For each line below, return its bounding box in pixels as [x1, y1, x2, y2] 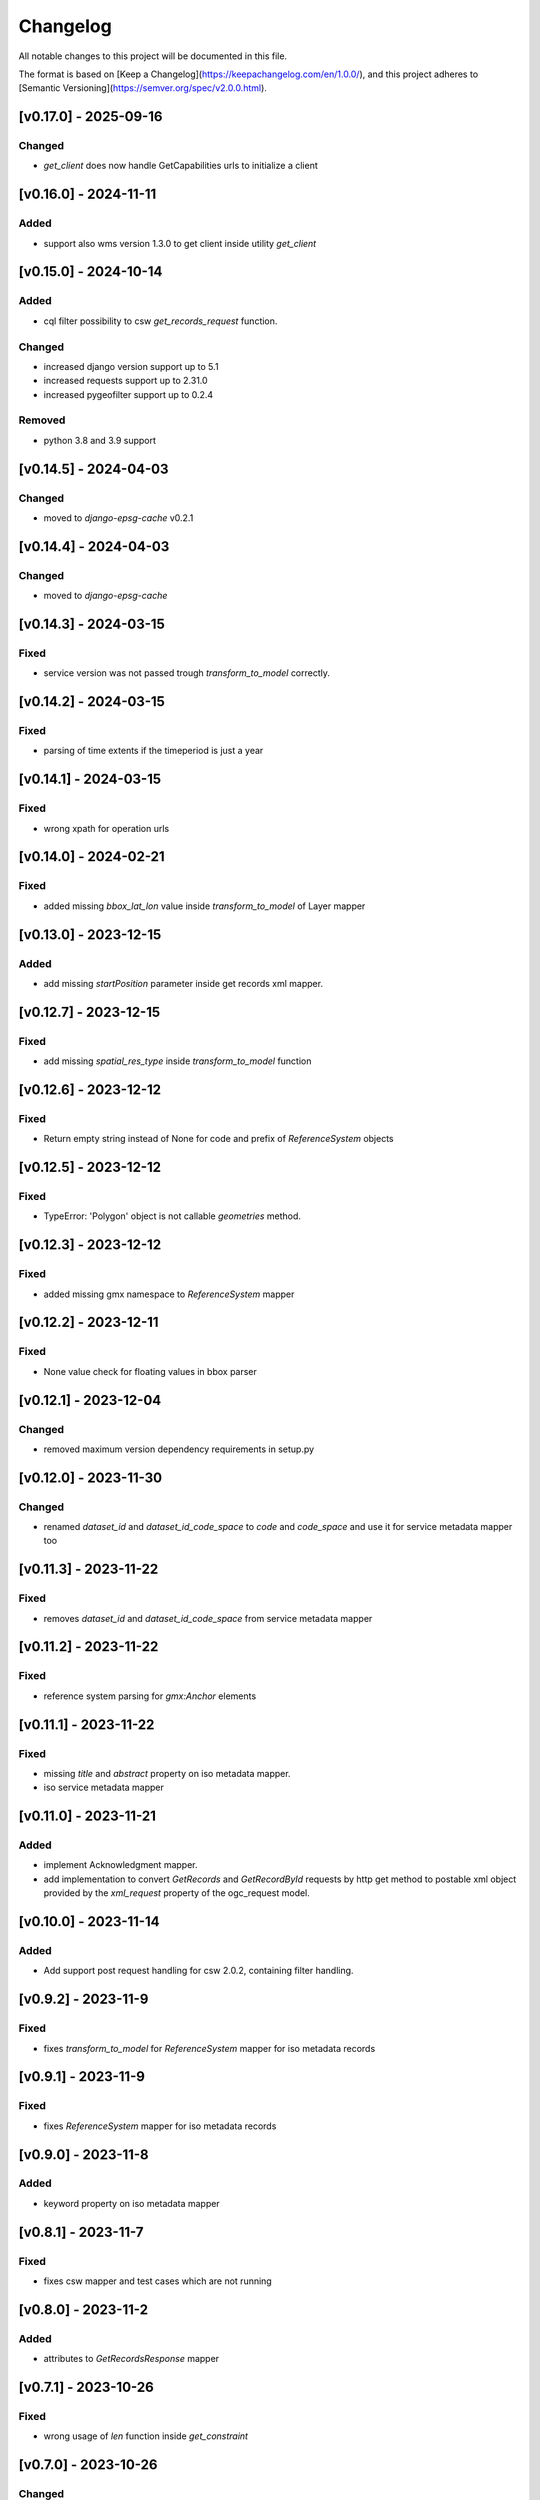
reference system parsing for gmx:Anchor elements [43, 1690, 257, 1702]
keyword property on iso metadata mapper [43, 2197, 220, 2209]
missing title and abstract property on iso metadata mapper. [43, 1767, 291, 1779]
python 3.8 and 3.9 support [43, 434, 157, 446]
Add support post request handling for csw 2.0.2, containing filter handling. [43, 1965, 354, 1977]
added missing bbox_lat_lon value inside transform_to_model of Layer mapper [43, 900, 366, 912]
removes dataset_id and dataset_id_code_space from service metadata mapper [43, 1612, 373, 1624]
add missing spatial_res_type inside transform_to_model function [43, 1055, 312, 1067]
